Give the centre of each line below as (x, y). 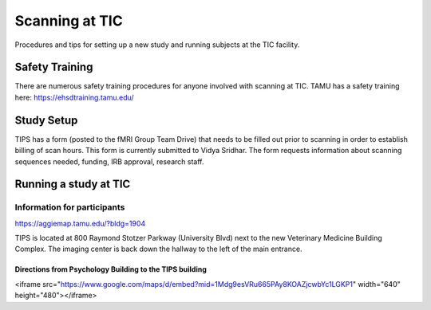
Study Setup (46, 120)
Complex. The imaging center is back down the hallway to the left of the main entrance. (158, 249)
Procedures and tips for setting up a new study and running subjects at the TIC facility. (157, 45)
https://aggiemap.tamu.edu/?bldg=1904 (80, 223)
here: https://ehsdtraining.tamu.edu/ (75, 97)
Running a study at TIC (73, 184)
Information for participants (70, 207)
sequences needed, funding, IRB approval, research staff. (109, 161)
